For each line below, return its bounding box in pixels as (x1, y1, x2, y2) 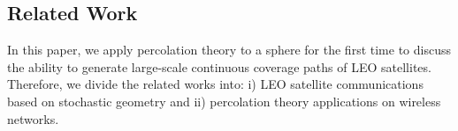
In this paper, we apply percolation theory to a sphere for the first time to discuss (7, 40, 451, 59)
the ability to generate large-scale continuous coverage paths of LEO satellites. (7, 57, 431, 76)
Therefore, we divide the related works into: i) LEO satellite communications (7, 75, 424, 93)
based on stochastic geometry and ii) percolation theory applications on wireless (7, 91, 441, 110)
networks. (7, 109, 59, 127)
